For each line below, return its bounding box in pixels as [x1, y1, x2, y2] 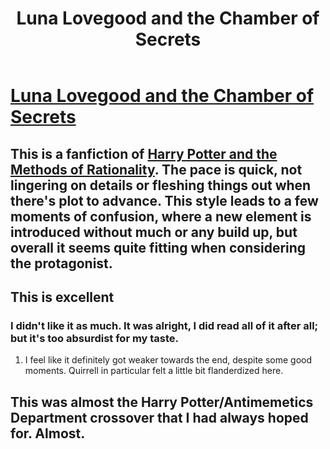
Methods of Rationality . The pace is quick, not [10, 161, 303, 178]
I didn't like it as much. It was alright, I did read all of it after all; [10, 318, 319, 332]
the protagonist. [10, 255, 113, 272]
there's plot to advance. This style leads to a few [10, 192, 319, 209]
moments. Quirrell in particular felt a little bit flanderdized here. [24, 365, 284, 377]
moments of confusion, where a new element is [10, 208, 312, 225]
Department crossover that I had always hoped [10, 409, 309, 426]
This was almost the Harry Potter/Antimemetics [10, 393, 314, 411]
